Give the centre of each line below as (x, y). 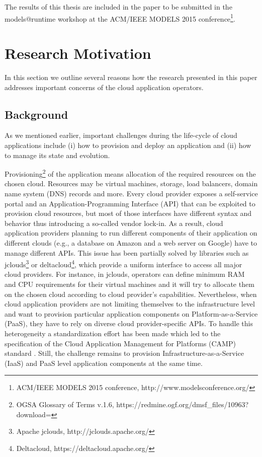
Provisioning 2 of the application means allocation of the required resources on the (130, 173)
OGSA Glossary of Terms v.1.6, (65, 404)
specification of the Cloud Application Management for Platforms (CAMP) (120, 343)
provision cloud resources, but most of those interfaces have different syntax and (128, 213)
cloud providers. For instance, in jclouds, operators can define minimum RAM (125, 274)
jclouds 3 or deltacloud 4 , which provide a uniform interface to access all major (123, 263)
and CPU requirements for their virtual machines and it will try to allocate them (129, 284)
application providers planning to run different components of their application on (131, 233)
